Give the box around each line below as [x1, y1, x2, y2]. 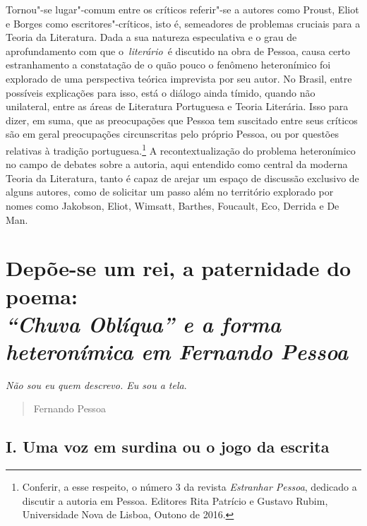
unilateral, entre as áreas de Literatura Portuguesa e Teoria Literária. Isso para [6, 99, 349, 114]
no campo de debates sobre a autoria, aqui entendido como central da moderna [6, 157, 348, 172]
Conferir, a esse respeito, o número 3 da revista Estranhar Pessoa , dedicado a [22, 479, 357, 494]
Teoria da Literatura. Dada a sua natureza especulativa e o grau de [6, 30, 297, 44]
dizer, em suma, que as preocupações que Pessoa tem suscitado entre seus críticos [6, 112, 358, 127]
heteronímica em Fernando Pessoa [6, 336, 349, 366]
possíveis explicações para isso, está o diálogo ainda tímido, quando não [6, 85, 315, 100]
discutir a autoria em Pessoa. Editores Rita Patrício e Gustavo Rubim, [22, 493, 328, 508]
